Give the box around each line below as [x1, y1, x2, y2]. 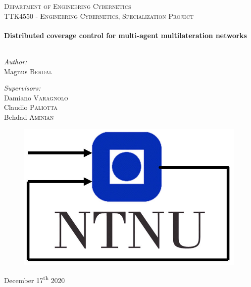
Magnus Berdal [4, 66, 52, 76]
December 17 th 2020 [4, 274, 65, 285]
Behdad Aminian [4, 111, 54, 122]
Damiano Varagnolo [4, 92, 68, 102]
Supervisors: [4, 83, 41, 93]
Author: [4, 56, 27, 66]
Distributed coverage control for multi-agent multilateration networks [4, 30, 247, 40]
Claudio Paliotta [4, 102, 57, 112]
